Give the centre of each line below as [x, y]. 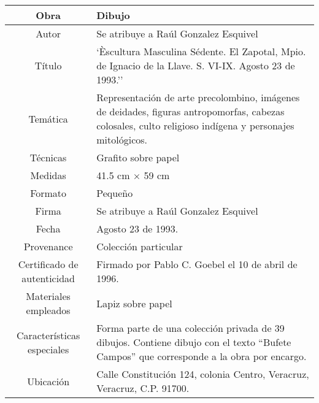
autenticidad [48, 278]
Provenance [48, 246]
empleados [48, 310]
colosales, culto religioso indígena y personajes [195, 125]
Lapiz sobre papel [134, 303]
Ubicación [48, 381]
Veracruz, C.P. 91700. [143, 388]
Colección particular [140, 246]
